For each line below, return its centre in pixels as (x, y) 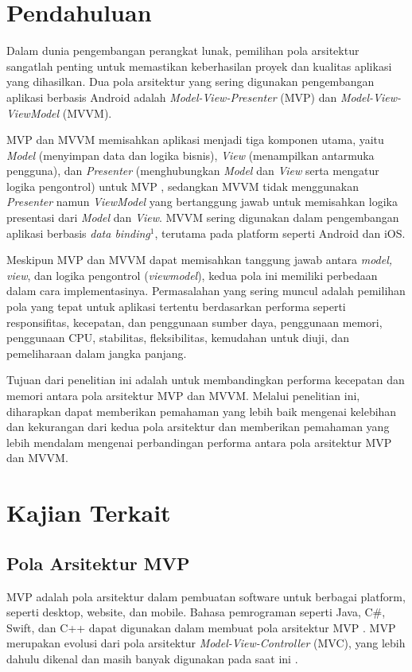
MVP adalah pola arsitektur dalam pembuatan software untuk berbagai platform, (206, 596)
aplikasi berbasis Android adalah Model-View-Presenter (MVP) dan (172, 97)
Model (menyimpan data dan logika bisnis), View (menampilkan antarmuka (190, 155)
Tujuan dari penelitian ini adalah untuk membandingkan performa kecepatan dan (206, 380)
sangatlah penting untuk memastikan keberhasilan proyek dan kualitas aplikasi (199, 66)
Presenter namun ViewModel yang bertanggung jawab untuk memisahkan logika (202, 202)
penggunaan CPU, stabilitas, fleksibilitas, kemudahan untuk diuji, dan (178, 338)
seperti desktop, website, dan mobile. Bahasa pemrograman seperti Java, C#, (196, 612)
